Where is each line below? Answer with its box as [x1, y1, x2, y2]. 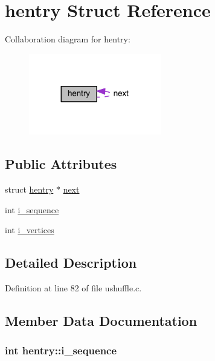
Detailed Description [5, 253, 137, 272]
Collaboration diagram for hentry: [5, 33, 130, 45]
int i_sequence [5, 203, 59, 216]
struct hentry [5, 183, 54, 196]
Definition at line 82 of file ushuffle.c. [5, 282, 142, 294]
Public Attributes [5, 154, 117, 173]
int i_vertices [5, 224, 54, 236]
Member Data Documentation [5, 311, 197, 330]
